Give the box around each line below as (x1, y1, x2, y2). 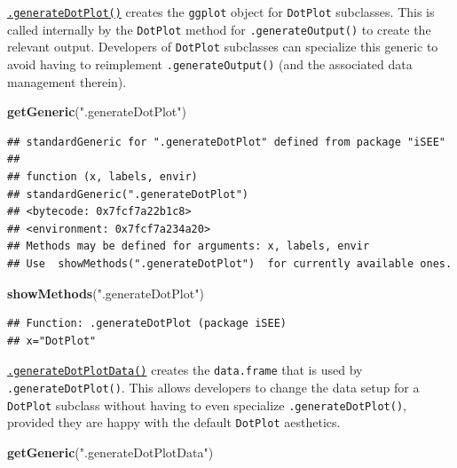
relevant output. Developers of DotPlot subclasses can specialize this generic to (7, 37, 438, 56)
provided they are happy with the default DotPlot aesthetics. (7, 413, 341, 432)
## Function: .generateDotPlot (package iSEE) (7, 317, 287, 330)
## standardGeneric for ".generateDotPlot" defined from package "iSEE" (7, 135, 445, 148)
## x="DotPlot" (7, 334, 97, 347)
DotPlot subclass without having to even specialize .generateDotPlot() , (7, 395, 406, 414)
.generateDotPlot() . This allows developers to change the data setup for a (7, 378, 420, 396)
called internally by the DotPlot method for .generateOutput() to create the (7, 20, 431, 38)
